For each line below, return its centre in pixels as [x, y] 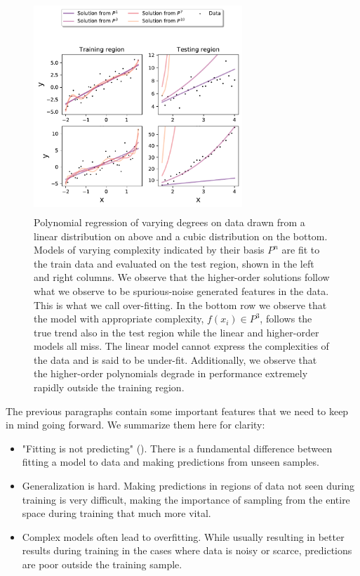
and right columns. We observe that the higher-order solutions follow [182, 277]
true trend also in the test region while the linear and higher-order [176, 332]
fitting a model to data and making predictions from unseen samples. [171, 462]
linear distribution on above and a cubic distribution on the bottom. [181, 236]
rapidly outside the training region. [109, 387]
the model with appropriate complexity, [119, 319]
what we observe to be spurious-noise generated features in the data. [181, 290]
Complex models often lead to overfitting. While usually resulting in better [183, 536]
